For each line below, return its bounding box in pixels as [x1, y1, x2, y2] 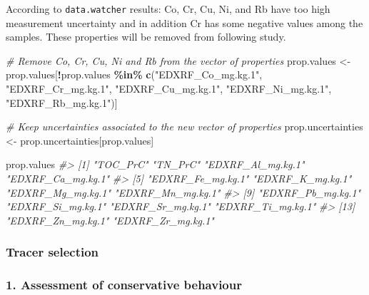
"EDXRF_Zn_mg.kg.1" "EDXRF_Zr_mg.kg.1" [6, 212, 214, 227]
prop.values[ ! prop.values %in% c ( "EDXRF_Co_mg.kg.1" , [6, 67, 263, 82]
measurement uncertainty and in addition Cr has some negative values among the [6, 15, 363, 30]
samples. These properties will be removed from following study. [6, 29, 286, 44]
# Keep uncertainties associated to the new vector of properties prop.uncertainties [6, 119, 363, 134]
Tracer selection [6, 243, 99, 261]
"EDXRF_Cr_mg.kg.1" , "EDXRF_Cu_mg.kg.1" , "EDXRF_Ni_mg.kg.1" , [6, 81, 332, 96]
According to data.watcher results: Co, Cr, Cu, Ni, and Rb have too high [6, 1, 330, 16]
